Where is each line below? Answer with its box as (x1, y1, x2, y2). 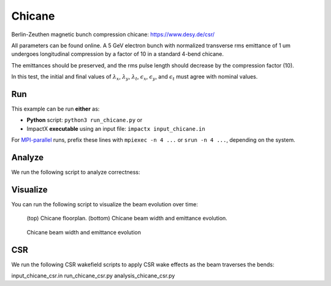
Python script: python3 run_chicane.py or (26, 117, 143, 124)
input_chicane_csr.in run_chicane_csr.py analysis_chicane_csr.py (11, 272, 175, 279)
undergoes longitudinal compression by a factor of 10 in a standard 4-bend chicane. (11, 50, 224, 58)
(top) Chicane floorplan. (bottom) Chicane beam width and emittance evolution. (26, 215, 228, 222)
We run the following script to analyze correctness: (11, 169, 140, 176)
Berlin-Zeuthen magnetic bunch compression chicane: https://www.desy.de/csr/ (11, 31, 215, 38)
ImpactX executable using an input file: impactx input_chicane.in (26, 125, 205, 132)
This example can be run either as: (11, 105, 100, 113)
